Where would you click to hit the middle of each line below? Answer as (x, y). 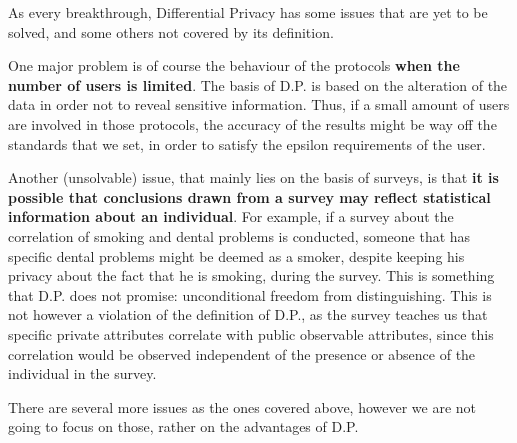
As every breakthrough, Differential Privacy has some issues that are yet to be (248, 12)
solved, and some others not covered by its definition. (171, 31)
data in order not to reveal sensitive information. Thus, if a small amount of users (259, 104)
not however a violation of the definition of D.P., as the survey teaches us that (248, 314)
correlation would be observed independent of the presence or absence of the (242, 353)
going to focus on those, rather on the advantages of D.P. (183, 426)
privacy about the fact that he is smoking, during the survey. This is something (251, 275)
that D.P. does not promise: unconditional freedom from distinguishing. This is (250, 294)
